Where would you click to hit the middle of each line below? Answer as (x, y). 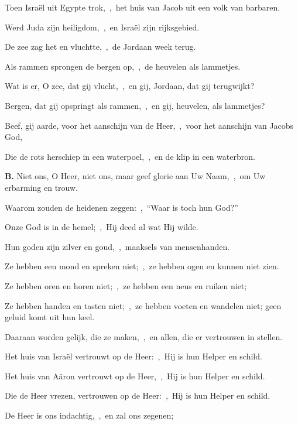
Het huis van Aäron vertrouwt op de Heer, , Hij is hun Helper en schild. (135, 376)
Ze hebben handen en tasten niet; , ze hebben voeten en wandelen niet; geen (143, 305)
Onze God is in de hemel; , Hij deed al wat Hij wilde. (102, 227)
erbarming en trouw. (41, 187)
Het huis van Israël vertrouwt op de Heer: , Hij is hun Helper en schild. (133, 356)
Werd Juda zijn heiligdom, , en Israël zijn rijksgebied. (102, 27)
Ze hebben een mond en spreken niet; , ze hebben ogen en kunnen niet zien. (142, 266)
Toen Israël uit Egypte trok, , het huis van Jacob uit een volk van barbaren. (143, 7)
